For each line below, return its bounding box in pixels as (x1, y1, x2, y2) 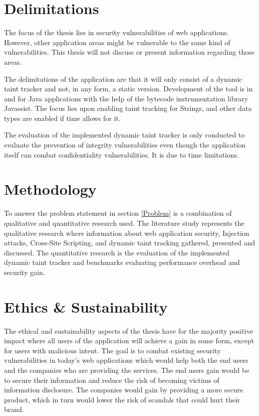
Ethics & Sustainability (4, 296, 168, 317)
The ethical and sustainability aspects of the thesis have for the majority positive (4, 325, 253, 336)
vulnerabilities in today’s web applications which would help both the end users (4, 355, 248, 365)
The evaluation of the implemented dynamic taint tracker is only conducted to (4, 129, 245, 140)
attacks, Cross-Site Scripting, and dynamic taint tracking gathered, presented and (4, 237, 255, 248)
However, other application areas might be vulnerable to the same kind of (4, 37, 230, 47)
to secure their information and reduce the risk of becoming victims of (4, 374, 219, 385)
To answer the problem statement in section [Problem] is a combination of (4, 208, 232, 218)
